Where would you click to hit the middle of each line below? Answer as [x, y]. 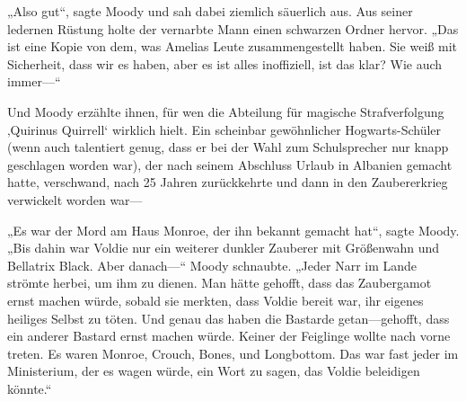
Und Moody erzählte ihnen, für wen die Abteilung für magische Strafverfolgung [226, 111]
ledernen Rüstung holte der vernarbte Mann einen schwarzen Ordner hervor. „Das [233, 28]
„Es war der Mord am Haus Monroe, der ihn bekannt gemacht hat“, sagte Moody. [233, 230]
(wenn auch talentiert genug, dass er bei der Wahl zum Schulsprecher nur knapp [228, 147]
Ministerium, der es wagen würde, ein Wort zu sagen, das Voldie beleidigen [214, 371]
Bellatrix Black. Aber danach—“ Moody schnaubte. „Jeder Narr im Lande [212, 265]
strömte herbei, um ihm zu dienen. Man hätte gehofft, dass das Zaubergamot [220, 283]
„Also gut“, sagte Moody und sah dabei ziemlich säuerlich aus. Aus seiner [210, 11]
